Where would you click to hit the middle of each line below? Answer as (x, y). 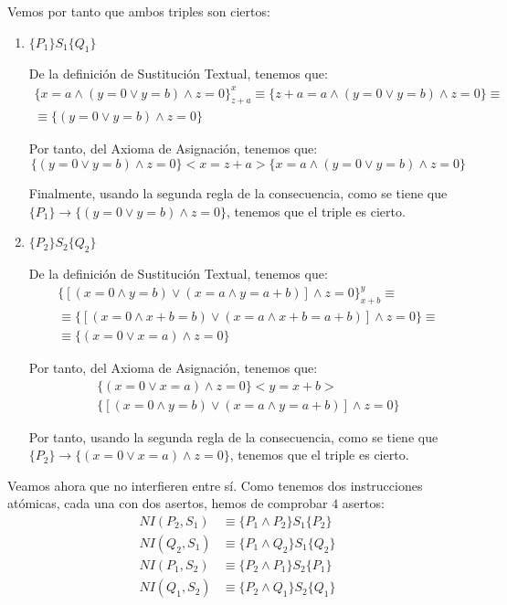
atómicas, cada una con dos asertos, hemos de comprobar (168, 503)
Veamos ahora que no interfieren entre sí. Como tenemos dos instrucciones (215, 485)
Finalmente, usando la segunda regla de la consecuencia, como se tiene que (238, 192)
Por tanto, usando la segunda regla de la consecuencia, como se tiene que (233, 436)
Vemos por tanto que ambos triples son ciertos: (139, 11)
